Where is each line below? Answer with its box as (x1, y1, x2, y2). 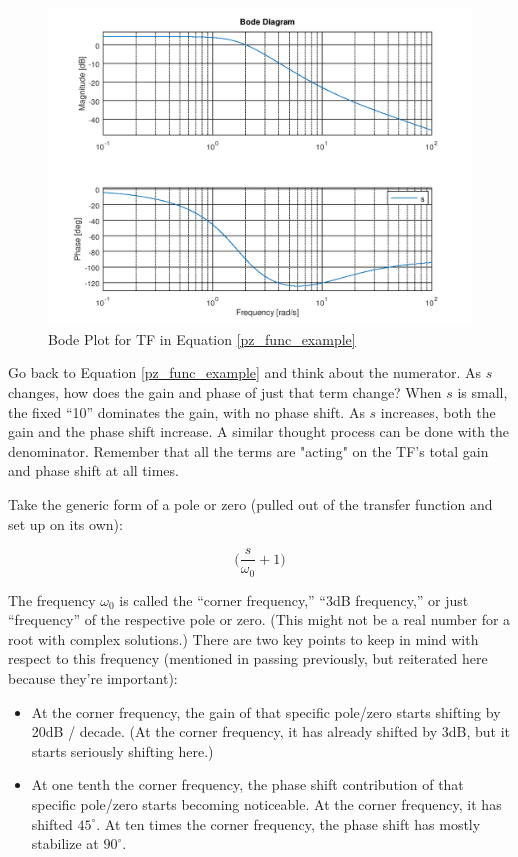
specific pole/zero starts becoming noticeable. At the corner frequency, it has (31, 793, 502, 814)
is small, (457, 381, 508, 402)
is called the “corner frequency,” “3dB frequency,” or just (119, 589, 469, 610)
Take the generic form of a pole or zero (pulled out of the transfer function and (8, 493, 493, 514)
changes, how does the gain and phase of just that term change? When (8, 381, 442, 402)
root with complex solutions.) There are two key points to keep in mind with (8, 628, 479, 649)
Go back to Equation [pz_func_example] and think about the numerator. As (8, 362, 482, 383)
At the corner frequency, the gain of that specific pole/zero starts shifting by (31, 701, 501, 722)
